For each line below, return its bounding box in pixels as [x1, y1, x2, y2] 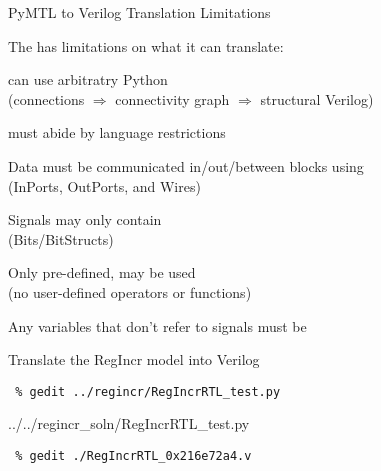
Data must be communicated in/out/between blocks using [8, 155, 364, 176]
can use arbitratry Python [8, 69, 168, 90]
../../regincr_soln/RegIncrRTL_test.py [8, 413, 250, 434]
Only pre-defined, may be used [8, 262, 196, 283]
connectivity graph [115, 88, 230, 109]
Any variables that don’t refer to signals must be [8, 315, 307, 336]
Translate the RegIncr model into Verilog [8, 349, 260, 370]
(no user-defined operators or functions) [8, 281, 252, 302]
